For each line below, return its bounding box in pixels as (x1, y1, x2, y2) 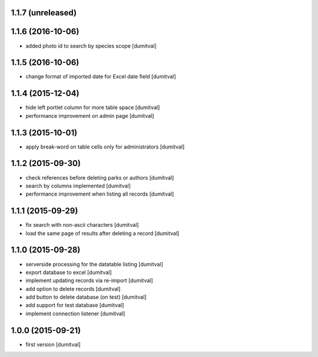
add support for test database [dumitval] (25, 302, 124, 309)
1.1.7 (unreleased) (11, 8, 77, 18)
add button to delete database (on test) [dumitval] (25, 293, 147, 300)
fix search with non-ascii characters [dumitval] (25, 222, 139, 229)
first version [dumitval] (25, 341, 81, 348)
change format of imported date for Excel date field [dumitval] (25, 73, 176, 80)
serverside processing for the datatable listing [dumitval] (25, 260, 163, 267)
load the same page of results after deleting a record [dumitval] (25, 230, 180, 237)
